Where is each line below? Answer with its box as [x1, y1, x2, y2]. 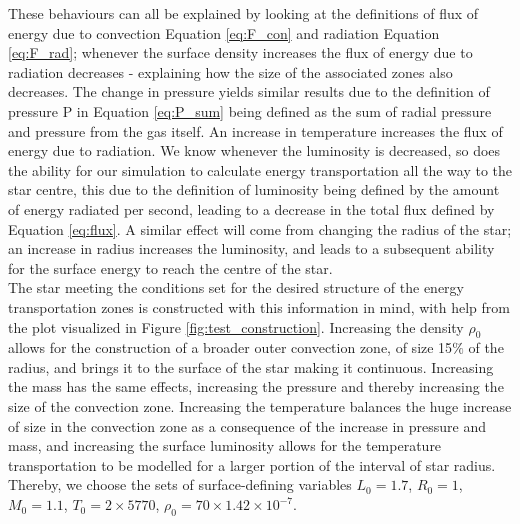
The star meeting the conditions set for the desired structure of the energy [8, 277, 464, 298]
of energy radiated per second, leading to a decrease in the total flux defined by [8, 198, 495, 219]
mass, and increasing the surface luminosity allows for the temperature [8, 435, 442, 456]
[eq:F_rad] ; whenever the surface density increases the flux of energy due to [8, 42, 473, 63]
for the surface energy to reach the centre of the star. [8, 257, 333, 278]
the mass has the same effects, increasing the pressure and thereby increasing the [8, 376, 504, 397]
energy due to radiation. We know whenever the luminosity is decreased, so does [8, 140, 501, 161]
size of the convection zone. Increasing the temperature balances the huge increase [8, 396, 512, 417]
